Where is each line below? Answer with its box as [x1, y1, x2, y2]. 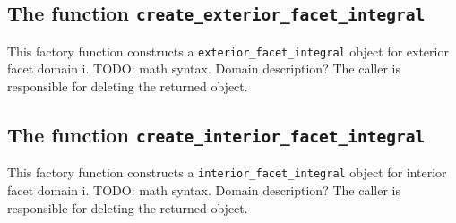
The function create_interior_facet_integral [7, 121, 426, 149]
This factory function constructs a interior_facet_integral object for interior [7, 163, 447, 182]
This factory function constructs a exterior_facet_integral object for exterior [7, 41, 449, 60]
